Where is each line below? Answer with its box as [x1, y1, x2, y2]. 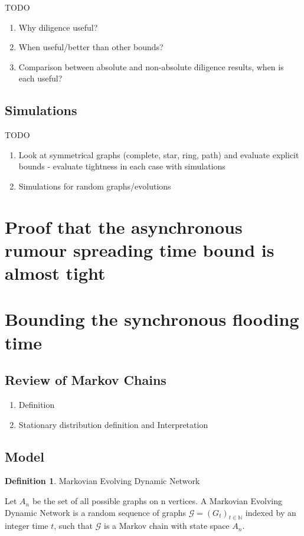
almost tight [5, 261, 106, 285]
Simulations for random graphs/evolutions [18, 179, 171, 192]
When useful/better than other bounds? [18, 41, 164, 53]
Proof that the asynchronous [5, 214, 243, 238]
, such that [54, 519, 93, 532]
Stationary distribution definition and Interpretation [18, 418, 208, 430]
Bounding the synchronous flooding [5, 307, 299, 331]
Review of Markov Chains [5, 371, 166, 389]
